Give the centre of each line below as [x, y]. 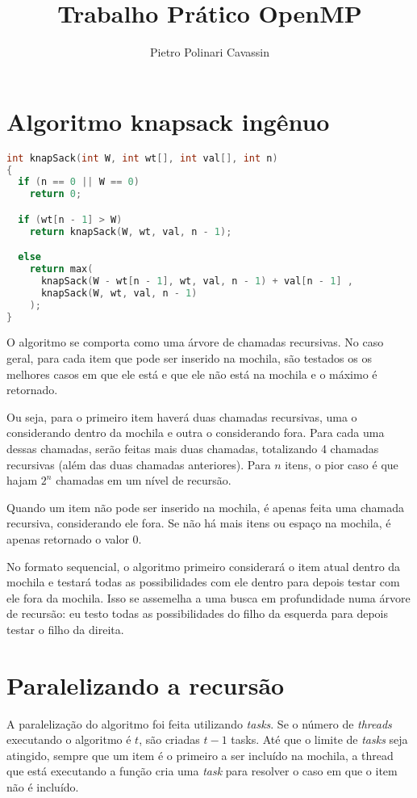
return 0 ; [56, 194]
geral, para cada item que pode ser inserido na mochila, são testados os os [189, 358]
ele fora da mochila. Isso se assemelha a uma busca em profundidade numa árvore [208, 597]
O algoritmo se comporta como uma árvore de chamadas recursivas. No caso [195, 342]
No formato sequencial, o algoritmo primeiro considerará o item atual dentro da [204, 566]
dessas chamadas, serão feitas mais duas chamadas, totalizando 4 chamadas [193, 449]
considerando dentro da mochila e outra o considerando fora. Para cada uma [196, 433]
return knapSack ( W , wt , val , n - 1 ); [131, 231]
